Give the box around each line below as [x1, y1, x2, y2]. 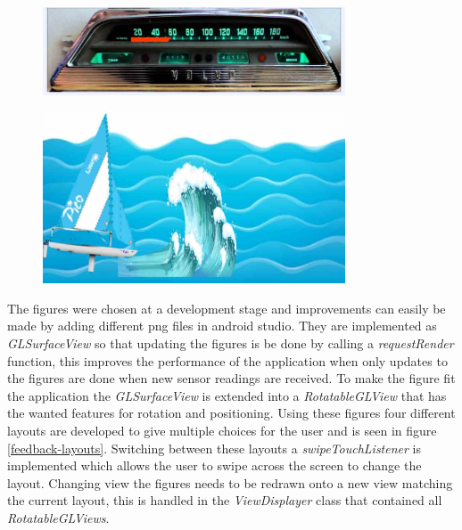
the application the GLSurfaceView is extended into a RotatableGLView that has [7, 386, 447, 404]
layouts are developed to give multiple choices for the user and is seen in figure [7, 421, 437, 440]
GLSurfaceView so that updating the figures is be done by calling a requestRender [7, 334, 454, 353]
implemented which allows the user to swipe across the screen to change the [7, 456, 422, 475]
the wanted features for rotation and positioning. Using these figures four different [7, 404, 456, 422]
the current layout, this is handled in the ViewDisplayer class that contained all [7, 491, 442, 510]
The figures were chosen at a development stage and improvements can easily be [7, 298, 446, 317]
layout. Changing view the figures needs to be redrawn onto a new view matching [7, 473, 453, 492]
